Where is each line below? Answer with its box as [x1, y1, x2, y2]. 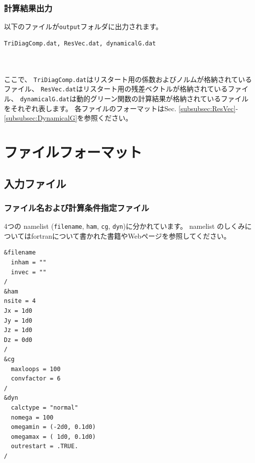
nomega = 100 [11, 414, 54, 421]
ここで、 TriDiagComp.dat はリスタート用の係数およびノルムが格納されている [4, 74, 252, 84]
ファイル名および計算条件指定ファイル [4, 201, 149, 213]
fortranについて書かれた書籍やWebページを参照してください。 [31, 230, 231, 241]
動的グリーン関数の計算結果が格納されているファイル [76, 93, 249, 103]
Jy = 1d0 [4, 317, 33, 324]
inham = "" [11, 259, 46, 266]
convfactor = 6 [11, 375, 61, 382]
